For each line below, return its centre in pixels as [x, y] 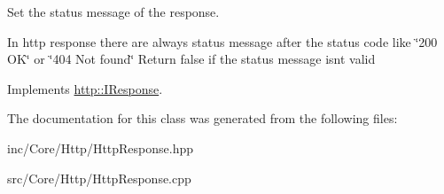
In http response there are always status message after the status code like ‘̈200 [222, 41]
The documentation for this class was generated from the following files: [203, 118]
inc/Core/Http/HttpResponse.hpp [101, 147]
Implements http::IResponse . [85, 88]
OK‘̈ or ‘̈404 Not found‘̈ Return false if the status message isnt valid [191, 59]
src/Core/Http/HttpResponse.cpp [99, 178]
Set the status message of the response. [113, 12]
